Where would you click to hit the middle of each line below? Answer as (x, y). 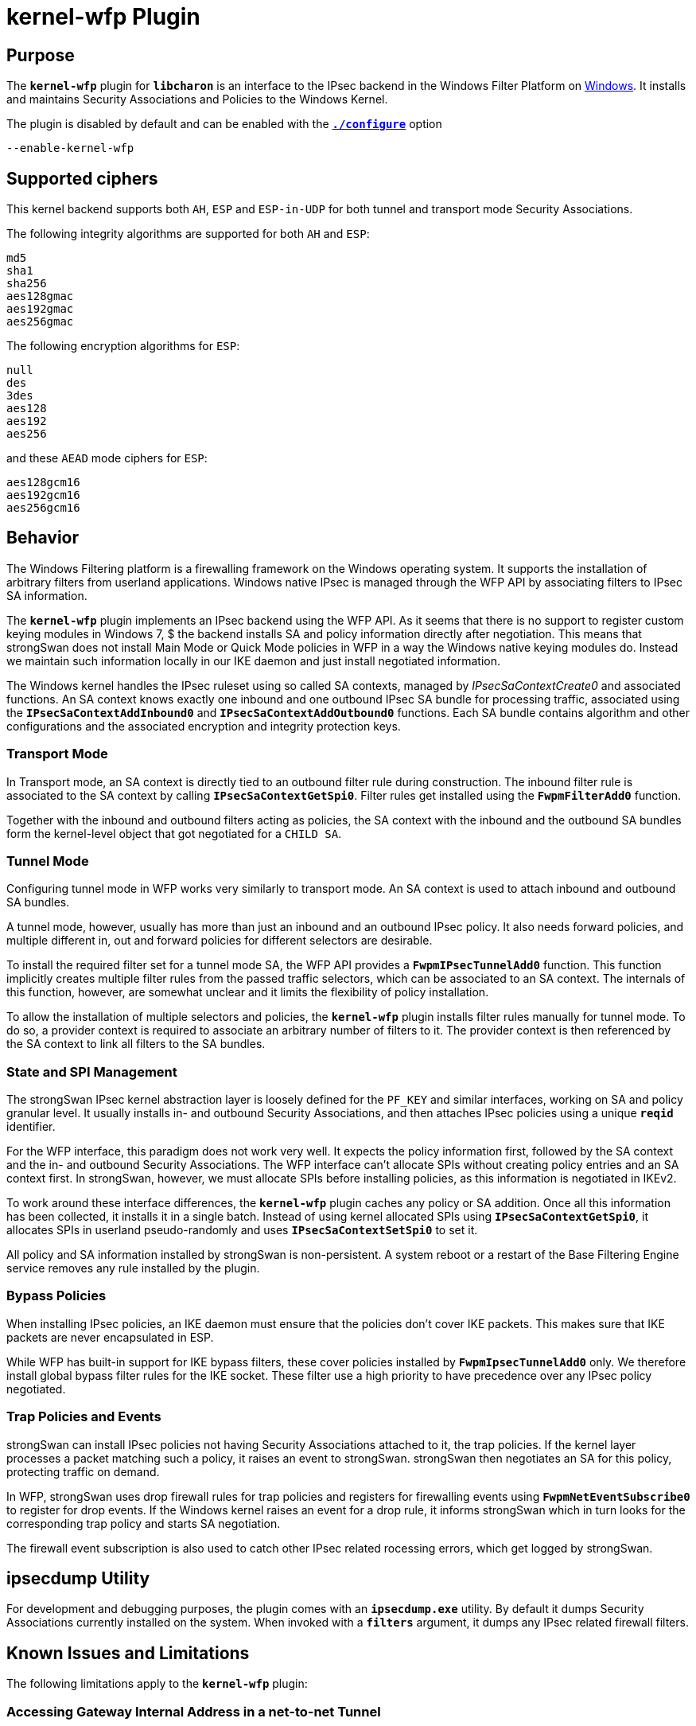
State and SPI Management (92, 1071)
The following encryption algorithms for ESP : (123, 346)
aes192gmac (40, 309)
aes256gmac (40, 322)
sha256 (27, 284)
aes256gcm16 (43, 508)
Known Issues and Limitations (128, 1653)
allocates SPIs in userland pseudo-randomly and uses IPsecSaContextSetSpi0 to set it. (242, 1230)
